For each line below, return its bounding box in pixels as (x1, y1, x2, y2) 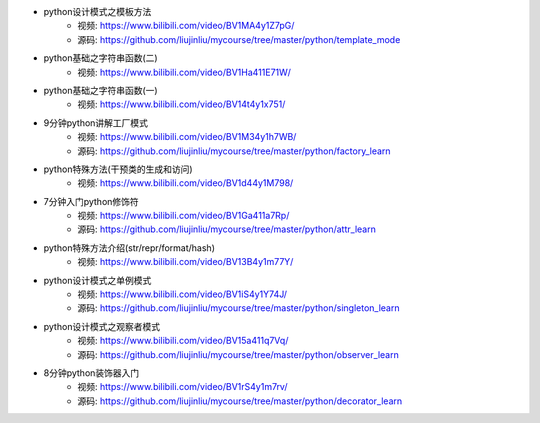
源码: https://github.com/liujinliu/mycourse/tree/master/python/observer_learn (77, 348, 399, 360)
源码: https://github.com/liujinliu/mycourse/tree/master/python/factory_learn (77, 145, 391, 157)
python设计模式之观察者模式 (43, 320, 160, 332)
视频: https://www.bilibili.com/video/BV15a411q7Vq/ (77, 335, 289, 347)
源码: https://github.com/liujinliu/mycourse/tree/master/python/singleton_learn (77, 302, 400, 314)
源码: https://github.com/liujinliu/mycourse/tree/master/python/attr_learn (77, 223, 377, 235)
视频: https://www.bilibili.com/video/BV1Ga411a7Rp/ (77, 210, 290, 222)
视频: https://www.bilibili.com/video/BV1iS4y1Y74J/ (77, 288, 287, 300)
